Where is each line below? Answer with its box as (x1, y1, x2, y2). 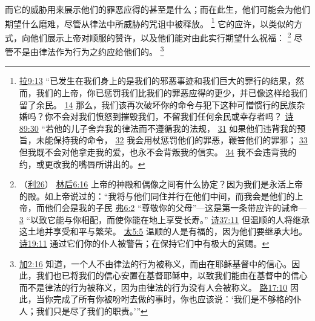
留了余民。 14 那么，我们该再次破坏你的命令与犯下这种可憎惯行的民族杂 (19, 98, 305, 111)
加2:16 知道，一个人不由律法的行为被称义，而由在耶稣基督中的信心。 (19, 257, 292, 270)
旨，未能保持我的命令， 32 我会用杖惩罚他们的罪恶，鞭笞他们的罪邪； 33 (19, 134, 308, 146)
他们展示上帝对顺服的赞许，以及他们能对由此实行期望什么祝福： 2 (30, 29, 291, 44)
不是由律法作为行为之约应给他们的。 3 (13, 44, 164, 57)
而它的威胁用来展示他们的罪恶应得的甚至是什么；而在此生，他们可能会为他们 (5, 3, 310, 15)
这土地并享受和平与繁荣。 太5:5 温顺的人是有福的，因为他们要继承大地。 (19, 225, 308, 238)
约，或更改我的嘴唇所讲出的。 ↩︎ (19, 157, 145, 170)
